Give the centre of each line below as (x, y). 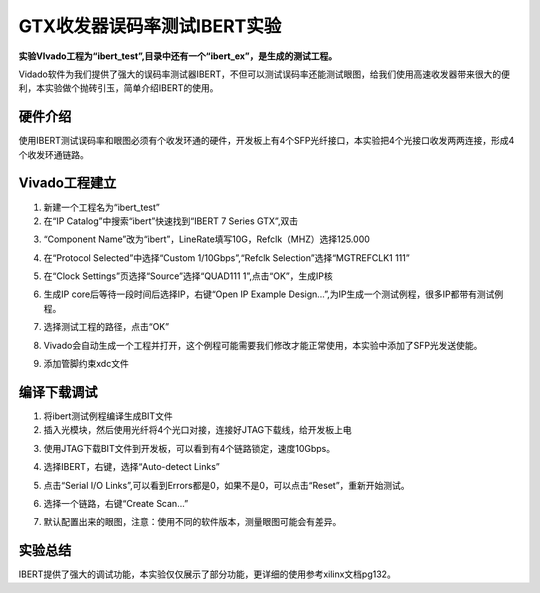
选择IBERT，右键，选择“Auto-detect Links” (131, 467)
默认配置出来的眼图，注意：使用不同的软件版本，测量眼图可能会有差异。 (192, 522)
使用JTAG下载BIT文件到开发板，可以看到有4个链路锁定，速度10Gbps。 (189, 448)
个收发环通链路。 (53, 154)
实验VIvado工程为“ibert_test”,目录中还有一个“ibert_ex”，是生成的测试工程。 (178, 56)
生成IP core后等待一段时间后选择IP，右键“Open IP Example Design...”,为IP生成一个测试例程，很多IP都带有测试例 (273, 294)
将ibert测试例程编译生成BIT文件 (108, 416)
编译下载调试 (58, 391)
